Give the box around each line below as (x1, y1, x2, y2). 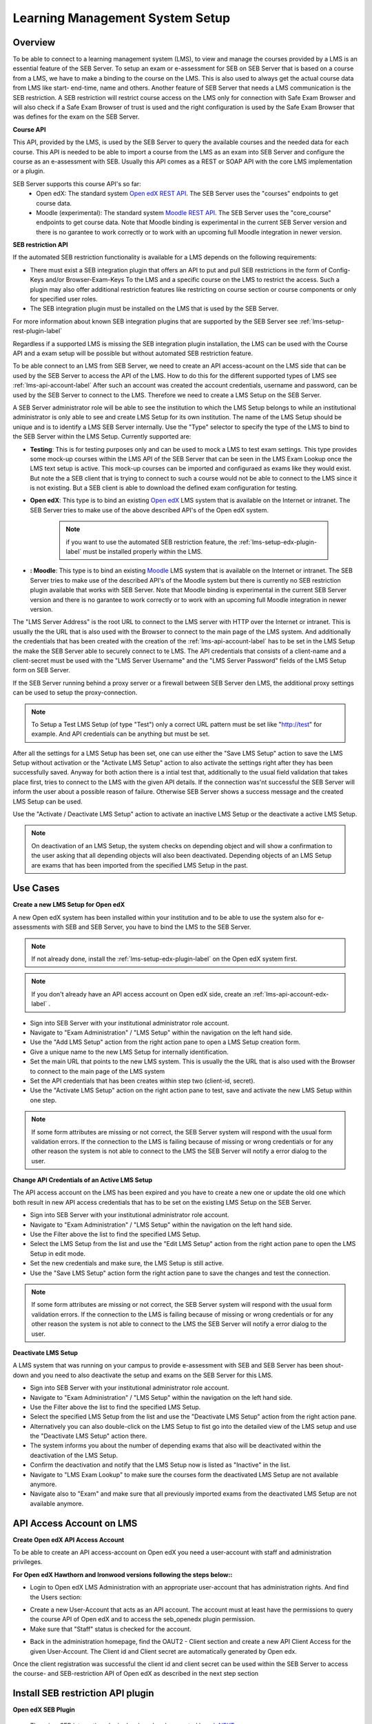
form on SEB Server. (12, 666, 70, 674)
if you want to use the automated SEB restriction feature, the (65, 538, 238, 546)
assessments (12, 923, 51, 931)
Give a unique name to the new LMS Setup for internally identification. (30, 1048, 229, 1056)
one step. (30, 1096, 57, 1104)
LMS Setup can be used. (12, 797, 83, 805)
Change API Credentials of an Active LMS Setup (12, 1176, 153, 1184)
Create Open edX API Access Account (12, 1535, 125, 1544)
